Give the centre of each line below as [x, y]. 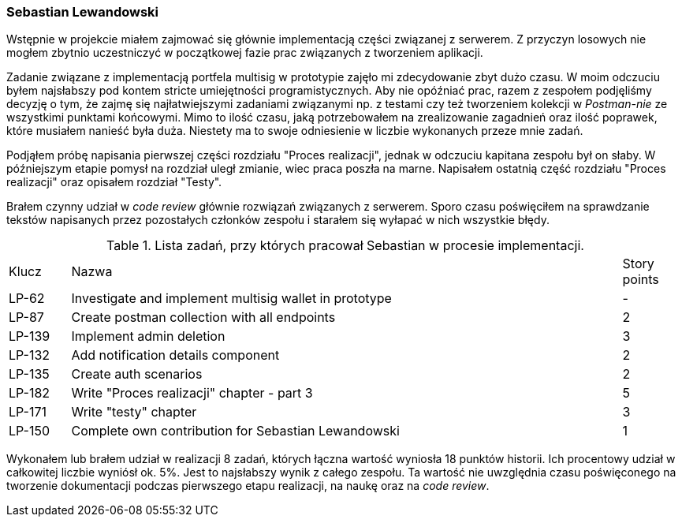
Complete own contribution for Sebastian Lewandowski [235, 431]
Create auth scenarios [137, 374]
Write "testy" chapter [134, 412]
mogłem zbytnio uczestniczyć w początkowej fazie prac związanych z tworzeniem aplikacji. [245, 53]
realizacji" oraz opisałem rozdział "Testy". [114, 182]
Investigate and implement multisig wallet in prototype [231, 299]
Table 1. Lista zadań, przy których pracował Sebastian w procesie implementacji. [345, 246]
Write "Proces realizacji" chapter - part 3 [192, 393]
